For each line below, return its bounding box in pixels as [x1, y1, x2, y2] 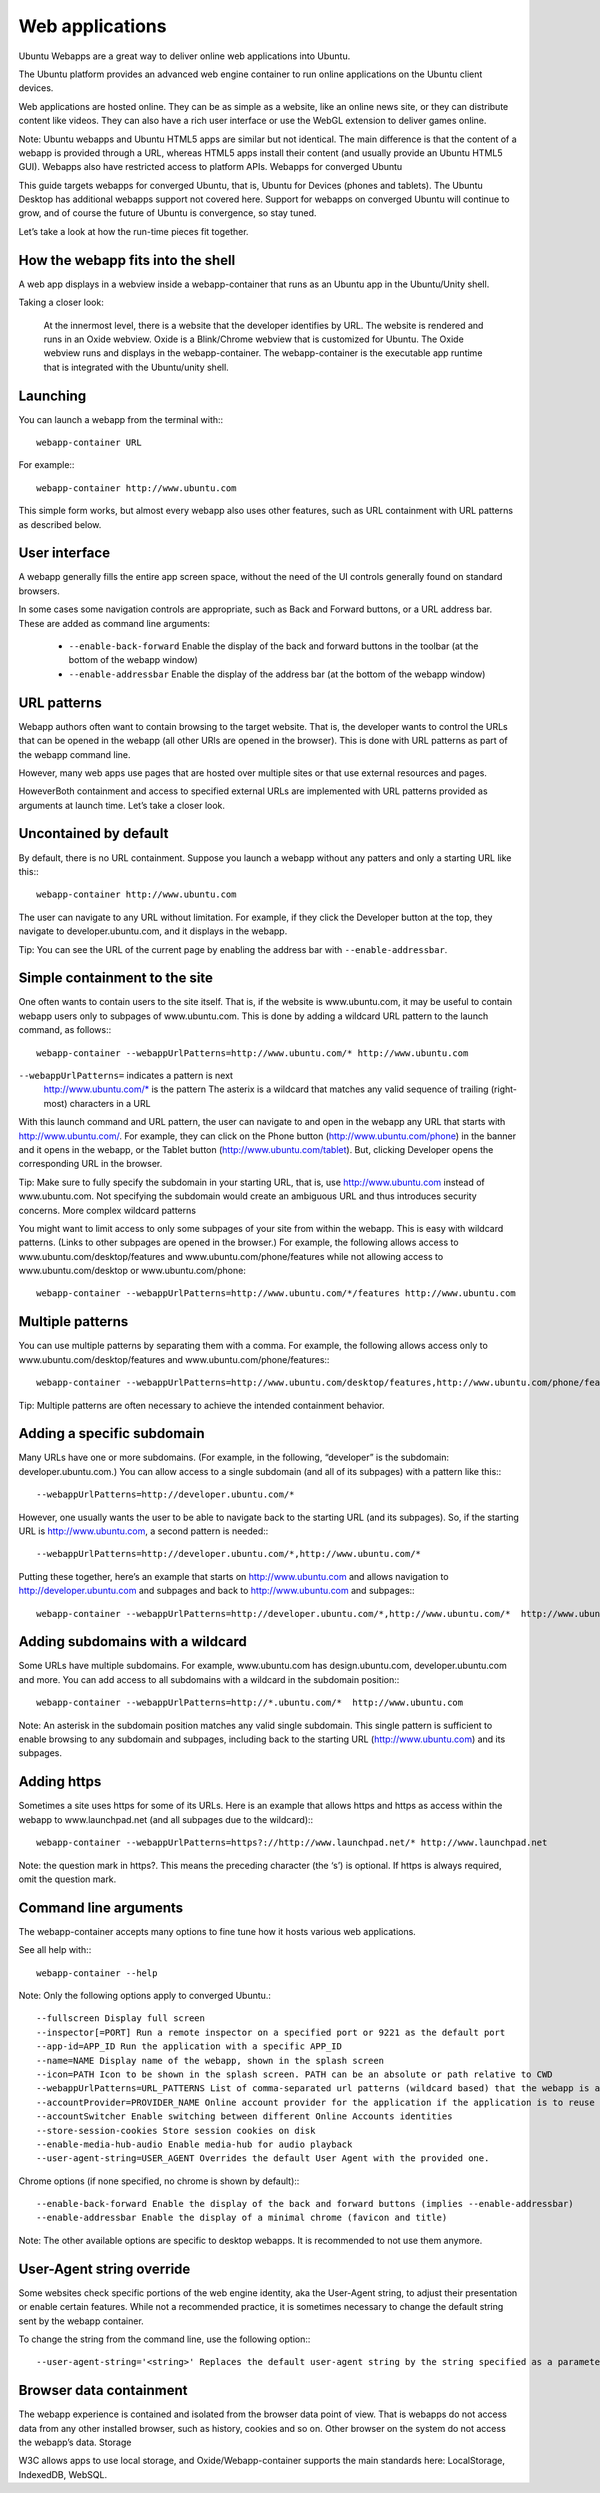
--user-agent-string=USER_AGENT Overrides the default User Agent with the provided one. [36, 2153, 490, 2164]
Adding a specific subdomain [18, 1425, 205, 1442]
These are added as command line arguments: [18, 617, 210, 629]
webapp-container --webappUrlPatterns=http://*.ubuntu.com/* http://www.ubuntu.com [36, 1697, 464, 1709]
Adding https [18, 1773, 102, 1790]
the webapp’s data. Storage [18, 2436, 132, 2448]
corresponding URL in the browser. [18, 1158, 163, 1170]
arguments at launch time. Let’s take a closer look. [18, 799, 225, 811]
